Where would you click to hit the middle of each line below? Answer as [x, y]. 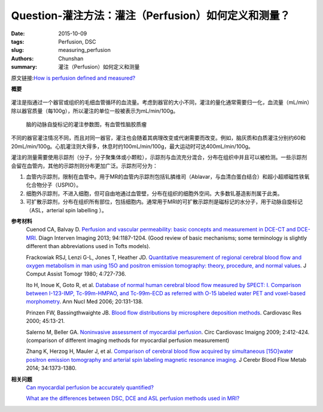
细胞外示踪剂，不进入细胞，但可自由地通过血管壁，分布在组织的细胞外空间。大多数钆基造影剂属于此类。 [154, 193]
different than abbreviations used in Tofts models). [88, 246]
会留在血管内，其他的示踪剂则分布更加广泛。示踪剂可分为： [84, 166]
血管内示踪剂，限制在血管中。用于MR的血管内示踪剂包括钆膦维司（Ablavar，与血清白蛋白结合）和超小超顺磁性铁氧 [168, 177]
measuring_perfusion [84, 50]
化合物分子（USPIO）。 [54, 185]
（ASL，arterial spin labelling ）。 [67, 210]
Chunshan [71, 58]
